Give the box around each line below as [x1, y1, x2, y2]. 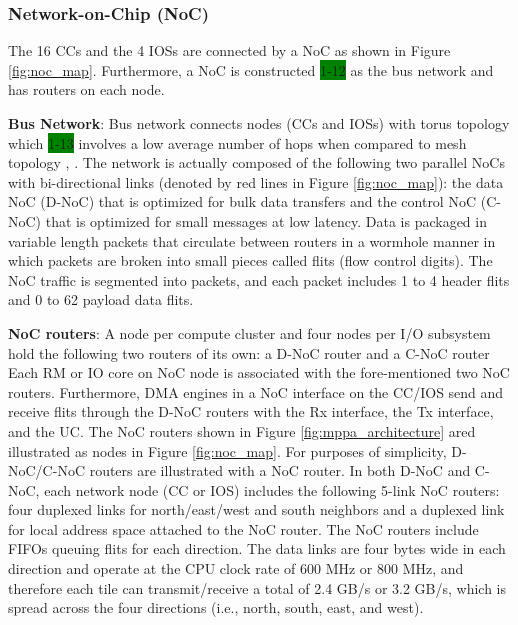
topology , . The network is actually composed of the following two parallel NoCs [8, 152, 505, 173]
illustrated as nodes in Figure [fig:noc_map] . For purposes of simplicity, [8, 440, 447, 461]
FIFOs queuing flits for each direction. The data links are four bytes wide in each [8, 538, 506, 559]
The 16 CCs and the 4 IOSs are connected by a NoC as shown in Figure [8, 40, 451, 61]
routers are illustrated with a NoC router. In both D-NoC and [89, 460, 471, 481]
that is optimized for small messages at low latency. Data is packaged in [45, 210, 487, 231]
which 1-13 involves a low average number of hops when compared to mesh [8, 132, 467, 153]
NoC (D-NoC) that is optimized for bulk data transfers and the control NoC [8, 191, 477, 212]
